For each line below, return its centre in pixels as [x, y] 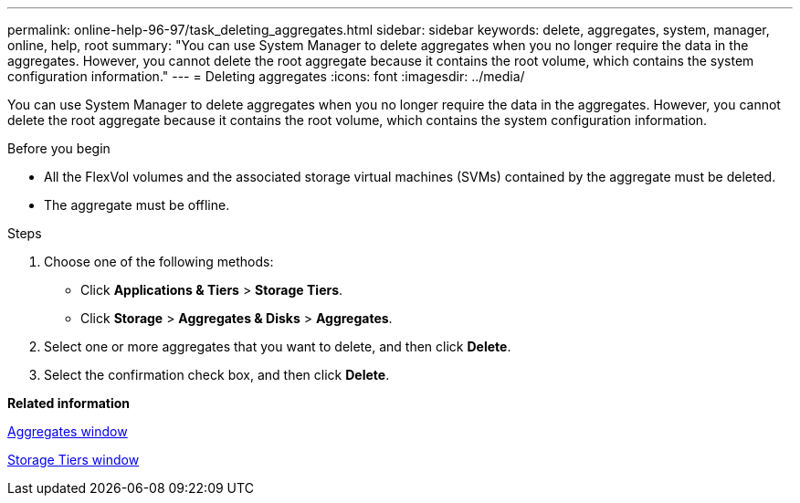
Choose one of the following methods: [159, 262]
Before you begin [59, 148]
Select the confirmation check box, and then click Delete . [217, 375]
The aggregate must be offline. [137, 205]
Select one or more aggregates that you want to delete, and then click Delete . [278, 346]
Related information [69, 403]
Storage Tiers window [74, 460]
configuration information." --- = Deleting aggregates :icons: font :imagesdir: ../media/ [266, 76]
